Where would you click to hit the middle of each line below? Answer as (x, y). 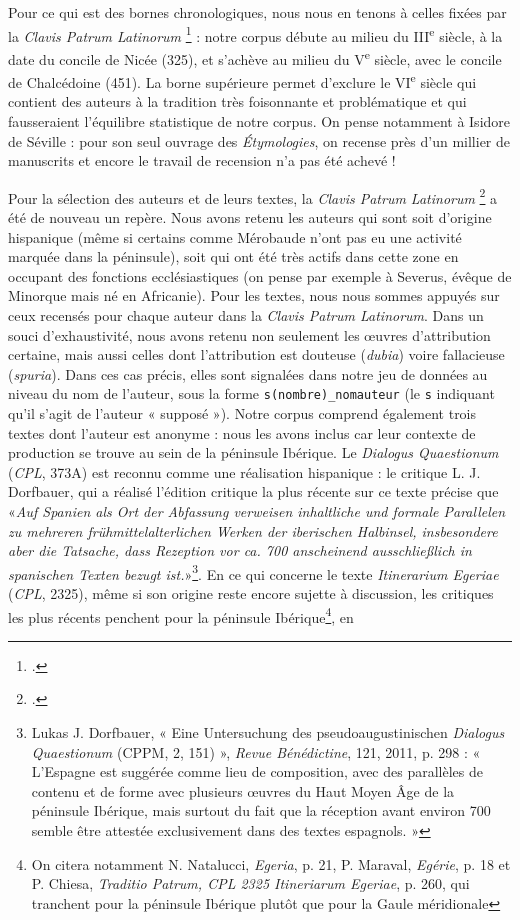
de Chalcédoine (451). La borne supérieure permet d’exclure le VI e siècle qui (242, 80)
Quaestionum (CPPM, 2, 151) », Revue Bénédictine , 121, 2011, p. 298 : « (256, 751)
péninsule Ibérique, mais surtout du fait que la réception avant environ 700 (261, 810)
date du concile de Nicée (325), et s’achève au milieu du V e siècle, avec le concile (255, 57)
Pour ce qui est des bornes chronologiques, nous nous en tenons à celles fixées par (257, 12)
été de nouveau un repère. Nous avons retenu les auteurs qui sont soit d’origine (250, 216)
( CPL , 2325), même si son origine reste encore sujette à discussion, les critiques (251, 592)
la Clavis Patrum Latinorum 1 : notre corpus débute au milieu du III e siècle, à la (255, 34)
